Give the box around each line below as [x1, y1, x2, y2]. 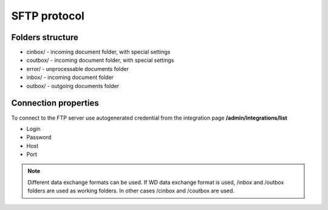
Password [26, 134, 52, 141]
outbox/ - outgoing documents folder [26, 82, 120, 89]
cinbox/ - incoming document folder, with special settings [26, 49, 171, 56]
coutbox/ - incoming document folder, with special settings [26, 56, 174, 64]
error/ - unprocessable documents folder [26, 65, 129, 72]
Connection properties [11, 98, 100, 109]
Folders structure [11, 32, 79, 42]
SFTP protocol [11, 9, 85, 22]
